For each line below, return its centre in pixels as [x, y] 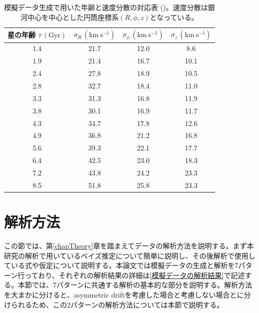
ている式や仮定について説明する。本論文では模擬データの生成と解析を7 [121, 265]
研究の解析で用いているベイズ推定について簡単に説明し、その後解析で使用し [130, 255]
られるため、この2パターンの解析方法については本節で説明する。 [117, 304]
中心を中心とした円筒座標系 [73, 17]
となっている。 [174, 17]
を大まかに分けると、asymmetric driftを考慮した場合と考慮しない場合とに [124, 294]
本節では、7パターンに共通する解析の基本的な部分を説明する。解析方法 [135, 285]
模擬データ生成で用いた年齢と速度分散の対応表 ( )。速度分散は [106, 7]
